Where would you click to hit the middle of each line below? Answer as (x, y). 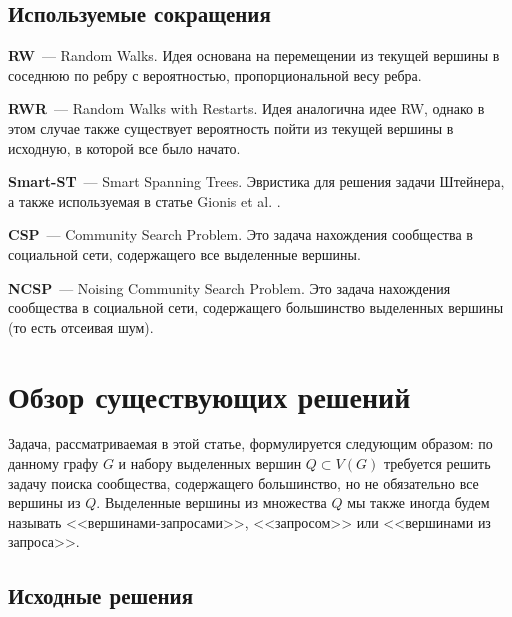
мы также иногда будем (418, 502)
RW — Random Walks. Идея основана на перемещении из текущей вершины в (254, 55)
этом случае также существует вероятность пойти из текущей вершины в (231, 127)
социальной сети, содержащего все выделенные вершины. (184, 253)
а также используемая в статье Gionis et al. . (144, 200)
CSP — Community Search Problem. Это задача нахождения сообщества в (240, 234)
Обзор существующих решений (209, 395)
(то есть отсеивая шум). (81, 326)
